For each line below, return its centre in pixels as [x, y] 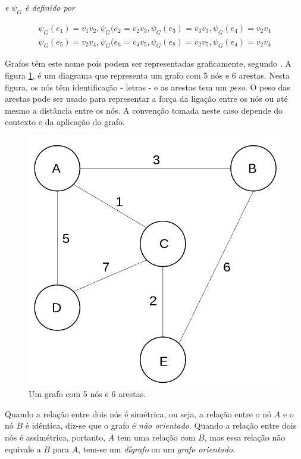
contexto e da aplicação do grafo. [65, 122]
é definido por [50, 7]
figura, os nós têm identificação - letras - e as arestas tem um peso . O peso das [148, 87]
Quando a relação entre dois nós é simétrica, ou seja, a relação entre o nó [138, 413]
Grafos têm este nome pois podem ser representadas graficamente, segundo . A [148, 63]
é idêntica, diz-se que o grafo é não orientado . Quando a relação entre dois [161, 425]
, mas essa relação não [245, 437]
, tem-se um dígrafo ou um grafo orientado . [156, 449]
